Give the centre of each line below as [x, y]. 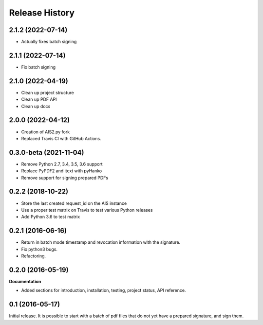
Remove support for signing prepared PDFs [65, 178]
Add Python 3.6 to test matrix [51, 217]
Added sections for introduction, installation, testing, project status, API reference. [103, 290]
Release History [42, 13]
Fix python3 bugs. [39, 249]
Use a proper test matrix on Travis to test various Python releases [87, 210]
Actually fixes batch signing [49, 42]
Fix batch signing [38, 67]
